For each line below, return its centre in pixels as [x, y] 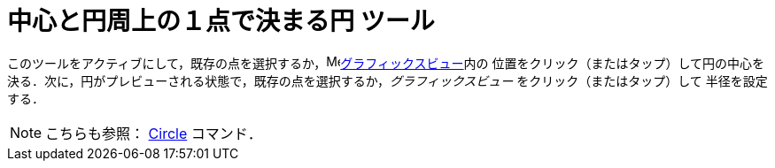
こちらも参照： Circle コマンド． [154, 133]
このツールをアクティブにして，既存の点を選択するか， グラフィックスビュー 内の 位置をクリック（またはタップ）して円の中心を [386, 63]
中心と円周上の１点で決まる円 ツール [221, 21]
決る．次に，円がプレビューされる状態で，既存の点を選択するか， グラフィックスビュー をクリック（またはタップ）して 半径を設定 [387, 80]
